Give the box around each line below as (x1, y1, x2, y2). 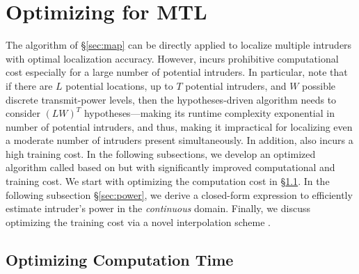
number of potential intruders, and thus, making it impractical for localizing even (6, 119, 353, 134)
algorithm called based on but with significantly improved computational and (6, 160, 335, 175)
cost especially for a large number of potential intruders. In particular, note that (6, 65, 348, 79)
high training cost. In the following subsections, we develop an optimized (6, 146, 316, 161)
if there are (6, 78, 53, 92)
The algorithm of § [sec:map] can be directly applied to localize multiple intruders (6, 38, 352, 52)
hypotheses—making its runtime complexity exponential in (83, 106, 335, 120)
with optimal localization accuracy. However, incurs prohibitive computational (6, 51, 339, 65)
